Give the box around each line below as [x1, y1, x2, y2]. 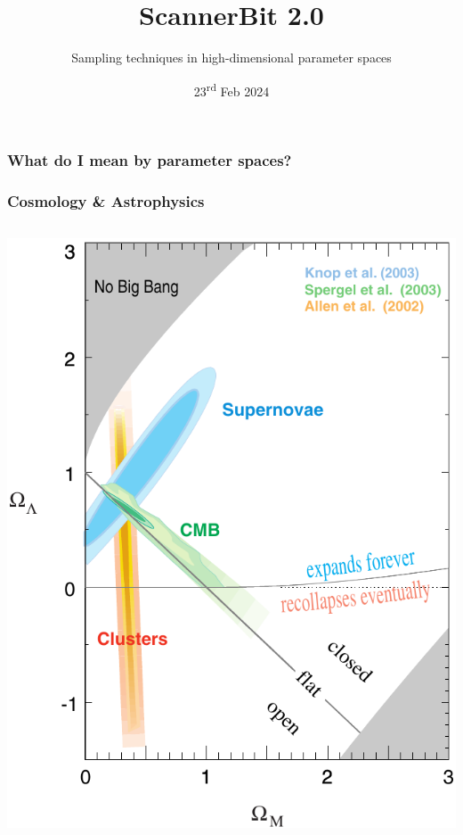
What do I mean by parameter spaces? [7, 148, 292, 170]
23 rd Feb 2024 [193, 79, 270, 100]
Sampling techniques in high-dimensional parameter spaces [71, 48, 392, 67]
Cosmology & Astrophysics [7, 189, 205, 211]
